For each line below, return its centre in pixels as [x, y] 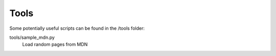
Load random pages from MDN [55, 44]
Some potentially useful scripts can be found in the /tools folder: [77, 28]
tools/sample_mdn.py [32, 37]
